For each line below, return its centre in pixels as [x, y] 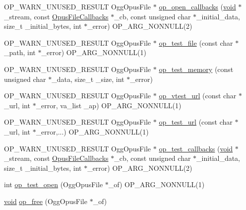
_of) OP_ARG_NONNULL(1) [156, 184]
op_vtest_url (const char [198, 96]
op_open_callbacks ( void [197, 6]
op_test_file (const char [196, 42]
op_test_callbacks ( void [196, 148]
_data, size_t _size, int [88, 79]
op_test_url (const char [196, 122]
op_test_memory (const [196, 69]
